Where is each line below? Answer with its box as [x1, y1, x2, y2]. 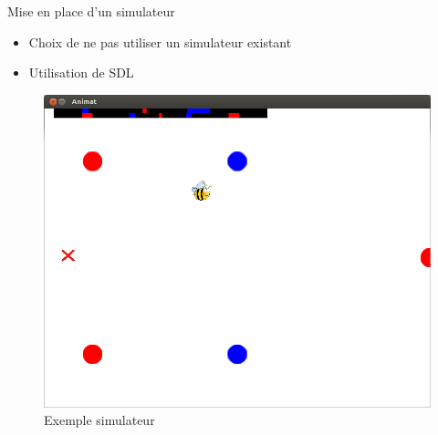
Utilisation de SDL [28, 63, 134, 82]
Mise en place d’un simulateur [7, 2, 175, 20]
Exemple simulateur [44, 410, 155, 430]
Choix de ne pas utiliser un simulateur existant [28, 32, 292, 51]
